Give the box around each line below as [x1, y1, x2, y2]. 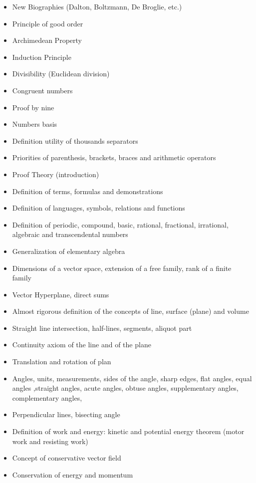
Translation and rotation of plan [12, 356, 111, 367]
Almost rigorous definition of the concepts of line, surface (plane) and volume [12, 306, 249, 316]
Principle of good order [12, 18, 83, 28]
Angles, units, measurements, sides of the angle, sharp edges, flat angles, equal [12, 373, 252, 383]
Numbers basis [12, 119, 57, 129]
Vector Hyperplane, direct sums [12, 289, 109, 299]
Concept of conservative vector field [12, 453, 121, 463]
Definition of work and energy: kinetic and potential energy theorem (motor [12, 426, 245, 437]
